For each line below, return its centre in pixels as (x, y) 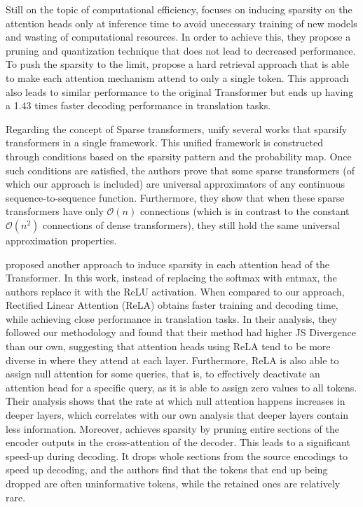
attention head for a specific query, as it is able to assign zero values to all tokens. (181, 387)
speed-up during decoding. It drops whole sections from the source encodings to (177, 456)
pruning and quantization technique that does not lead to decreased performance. (181, 50)
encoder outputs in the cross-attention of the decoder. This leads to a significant (178, 442)
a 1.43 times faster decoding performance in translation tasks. (138, 105)
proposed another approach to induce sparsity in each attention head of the (168, 264)
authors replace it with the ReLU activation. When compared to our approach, (175, 291)
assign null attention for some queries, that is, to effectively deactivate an (163, 374)
